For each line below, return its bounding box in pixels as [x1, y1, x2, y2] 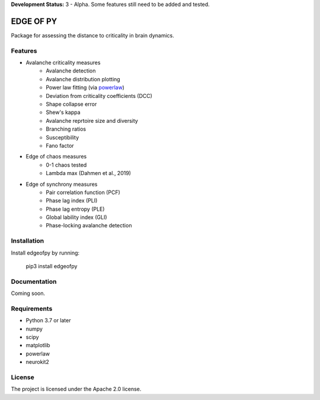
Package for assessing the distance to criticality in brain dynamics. [11, 31, 174, 39]
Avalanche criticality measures [25, 59, 101, 66]
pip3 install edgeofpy [25, 263, 78, 269]
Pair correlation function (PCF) [46, 189, 121, 196]
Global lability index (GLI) [46, 214, 107, 221]
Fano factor [46, 142, 74, 149]
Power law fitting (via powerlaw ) [46, 84, 124, 91]
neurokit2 [25, 358, 50, 366]
